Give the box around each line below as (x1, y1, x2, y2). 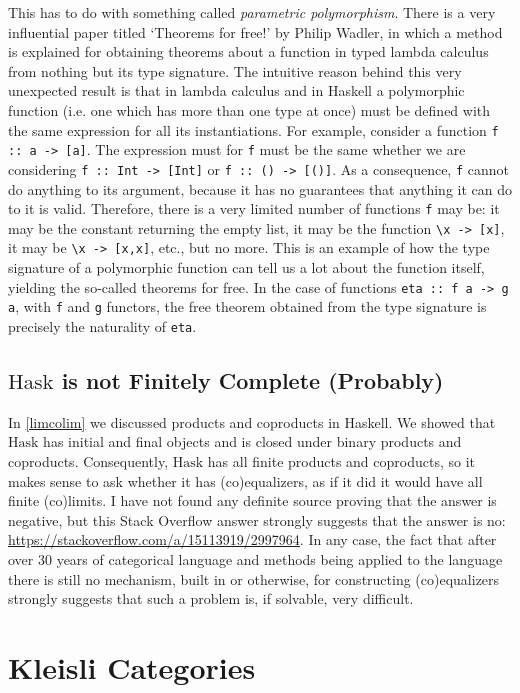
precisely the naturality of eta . (8, 316, 197, 336)
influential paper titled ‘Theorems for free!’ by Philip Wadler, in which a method (8, 21, 503, 42)
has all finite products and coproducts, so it (207, 451, 476, 472)
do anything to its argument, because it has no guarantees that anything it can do (8, 178, 513, 199)
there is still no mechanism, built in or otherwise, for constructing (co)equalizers (8, 568, 500, 589)
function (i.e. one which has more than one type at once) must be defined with (8, 99, 491, 120)
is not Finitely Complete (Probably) (61, 365, 444, 396)
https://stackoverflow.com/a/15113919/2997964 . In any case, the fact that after (8, 529, 497, 550)
